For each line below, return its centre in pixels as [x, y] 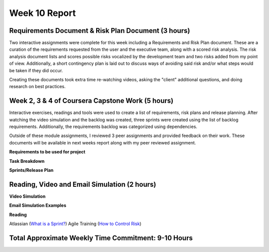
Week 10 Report [43, 13]
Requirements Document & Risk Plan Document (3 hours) [100, 31]
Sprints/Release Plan [31, 170]
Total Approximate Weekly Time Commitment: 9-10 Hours [101, 238]
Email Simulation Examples [38, 205]
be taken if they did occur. [36, 70]
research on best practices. [37, 87]
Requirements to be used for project [47, 152]
